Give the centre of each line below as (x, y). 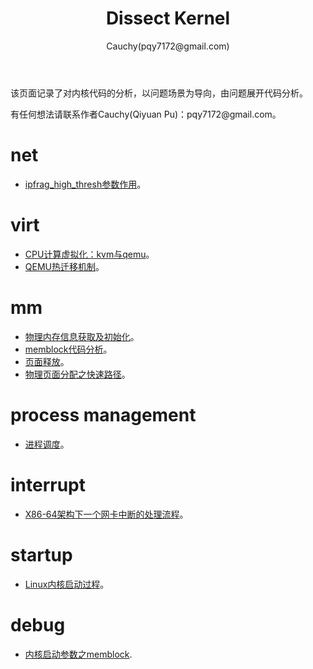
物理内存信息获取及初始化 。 (82, 336)
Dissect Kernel (168, 18)
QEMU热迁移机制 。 (64, 266)
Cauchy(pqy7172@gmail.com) (168, 46)
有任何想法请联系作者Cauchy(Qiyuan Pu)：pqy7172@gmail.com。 (146, 114)
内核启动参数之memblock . (78, 654)
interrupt (48, 484)
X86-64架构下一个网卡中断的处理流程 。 (106, 514)
